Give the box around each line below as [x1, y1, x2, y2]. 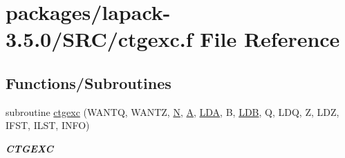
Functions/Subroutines [6, 72, 171, 93]
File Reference [200, 25, 340, 53]
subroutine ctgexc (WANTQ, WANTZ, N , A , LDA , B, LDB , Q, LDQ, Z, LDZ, [6, 104, 339, 119]
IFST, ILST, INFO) [6, 118, 90, 132]
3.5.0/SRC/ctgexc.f [6, 25, 193, 53]
